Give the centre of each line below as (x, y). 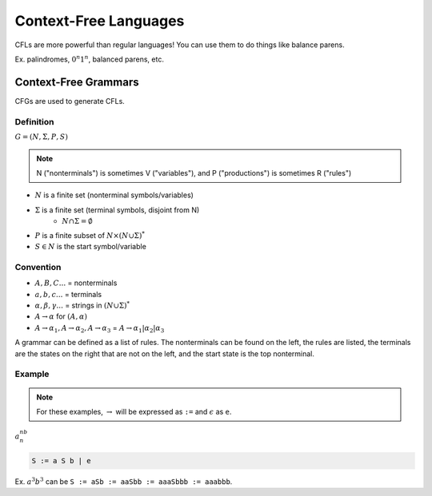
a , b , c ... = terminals (68, 294)
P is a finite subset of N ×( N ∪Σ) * (90, 235)
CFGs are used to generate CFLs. (70, 101)
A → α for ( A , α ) (61, 316)
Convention (38, 267)
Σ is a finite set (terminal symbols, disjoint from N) (117, 210)
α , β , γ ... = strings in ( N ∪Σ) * (82, 305)
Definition (34, 121)
